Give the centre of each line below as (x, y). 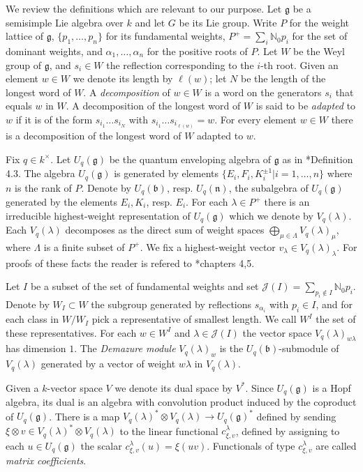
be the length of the (283, 78)
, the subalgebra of (268, 187)
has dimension (36, 348)
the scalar (101, 445)
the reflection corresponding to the (180, 64)
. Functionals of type (251, 445)
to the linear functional (169, 431)
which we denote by (271, 215)
